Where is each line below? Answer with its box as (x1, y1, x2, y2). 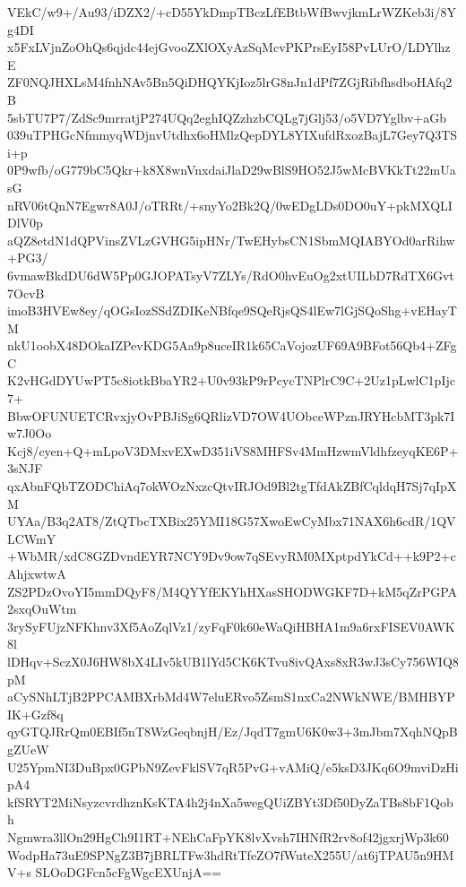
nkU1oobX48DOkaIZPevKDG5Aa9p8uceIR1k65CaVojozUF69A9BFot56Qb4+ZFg (7, 336, 457, 355)
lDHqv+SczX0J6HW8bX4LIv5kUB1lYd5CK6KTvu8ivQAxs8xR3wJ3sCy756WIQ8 (7, 651, 459, 670)
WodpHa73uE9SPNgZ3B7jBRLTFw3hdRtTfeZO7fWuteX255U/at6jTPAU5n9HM (7, 845, 454, 864)
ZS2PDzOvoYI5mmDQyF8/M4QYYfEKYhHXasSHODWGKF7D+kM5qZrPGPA (7, 581, 458, 600)
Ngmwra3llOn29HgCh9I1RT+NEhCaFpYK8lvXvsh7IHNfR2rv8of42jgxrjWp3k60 (7, 827, 449, 846)
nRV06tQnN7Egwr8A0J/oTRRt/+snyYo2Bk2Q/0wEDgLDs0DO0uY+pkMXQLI (7, 195, 453, 214)
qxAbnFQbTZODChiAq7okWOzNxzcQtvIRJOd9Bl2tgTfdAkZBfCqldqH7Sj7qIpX (7, 477, 457, 495)
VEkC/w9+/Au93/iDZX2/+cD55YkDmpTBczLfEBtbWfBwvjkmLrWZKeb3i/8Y (7, 3, 456, 21)
